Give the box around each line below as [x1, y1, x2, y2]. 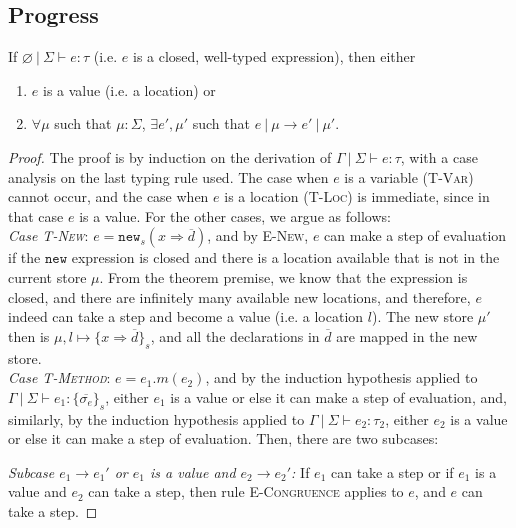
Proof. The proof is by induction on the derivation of [8, 146, 332, 167]
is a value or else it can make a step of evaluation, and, [170, 386, 507, 407]
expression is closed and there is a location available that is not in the [71, 247, 500, 268]
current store [8, 266, 87, 287]
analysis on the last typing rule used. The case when [8, 166, 329, 187]
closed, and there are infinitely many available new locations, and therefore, [8, 286, 471, 307]
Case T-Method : [8, 367, 111, 388]
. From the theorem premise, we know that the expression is [99, 266, 468, 287]
